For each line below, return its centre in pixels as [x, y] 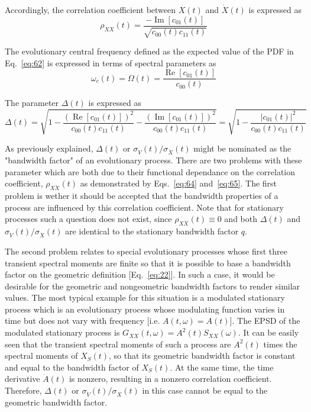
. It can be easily [268, 332]
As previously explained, [49, 148]
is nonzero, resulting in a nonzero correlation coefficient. [170, 379]
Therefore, [23, 390]
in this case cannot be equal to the [205, 390]
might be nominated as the [242, 148]
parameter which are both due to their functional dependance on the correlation [150, 171]
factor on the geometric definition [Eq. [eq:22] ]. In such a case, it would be [140, 274]
